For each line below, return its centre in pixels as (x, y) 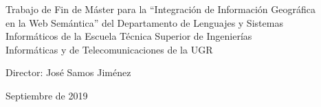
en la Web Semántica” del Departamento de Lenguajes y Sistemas (144, 22)
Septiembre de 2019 (47, 95)
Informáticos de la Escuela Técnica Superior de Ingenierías (129, 36)
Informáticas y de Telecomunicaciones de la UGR (109, 49)
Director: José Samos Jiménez (68, 72)
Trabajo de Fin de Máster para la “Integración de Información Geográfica (160, 9)
